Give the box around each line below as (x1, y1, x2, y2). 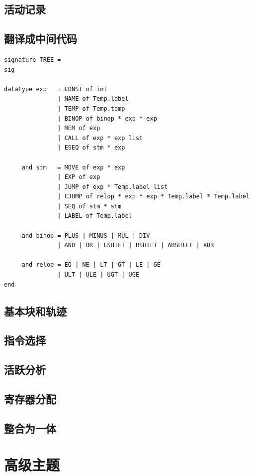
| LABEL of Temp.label (57, 212, 132, 220)
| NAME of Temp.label (57, 95, 129, 103)
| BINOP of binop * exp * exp (57, 115, 157, 122)
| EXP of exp (57, 173, 100, 181)
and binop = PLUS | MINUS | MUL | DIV (21, 232, 150, 239)
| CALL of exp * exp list (57, 134, 143, 142)
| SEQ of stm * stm (57, 202, 122, 210)
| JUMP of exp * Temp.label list (57, 183, 168, 190)
